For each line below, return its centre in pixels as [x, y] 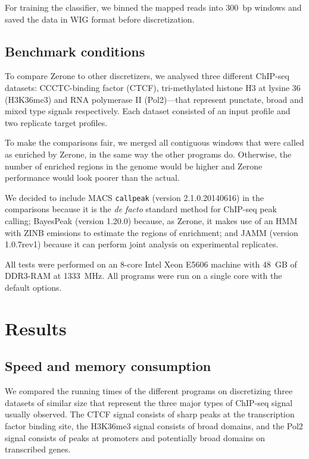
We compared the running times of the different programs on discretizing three [149, 391]
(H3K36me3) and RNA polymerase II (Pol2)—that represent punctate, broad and [154, 99]
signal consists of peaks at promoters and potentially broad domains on [135, 437]
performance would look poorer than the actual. [92, 177]
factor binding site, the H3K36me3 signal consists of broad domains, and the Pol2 [154, 425]
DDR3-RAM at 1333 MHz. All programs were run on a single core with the [143, 276]
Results [36, 328]
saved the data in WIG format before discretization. [100, 19]
